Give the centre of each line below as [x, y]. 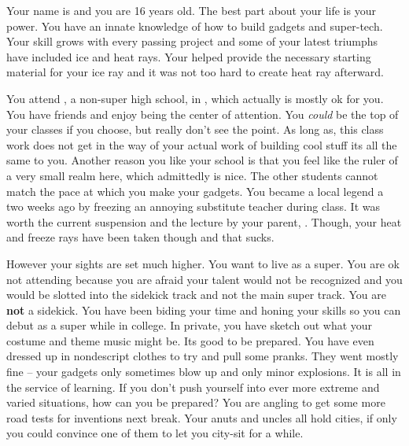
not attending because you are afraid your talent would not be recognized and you [204, 279]
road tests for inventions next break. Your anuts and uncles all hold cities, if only [202, 417]
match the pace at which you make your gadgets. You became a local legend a [195, 191]
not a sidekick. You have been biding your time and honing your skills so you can [204, 310]
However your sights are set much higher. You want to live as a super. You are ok [203, 263]
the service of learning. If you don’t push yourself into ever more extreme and [193, 387]
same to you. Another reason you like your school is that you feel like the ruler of [202, 160]
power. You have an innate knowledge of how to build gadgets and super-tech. [195, 26]
